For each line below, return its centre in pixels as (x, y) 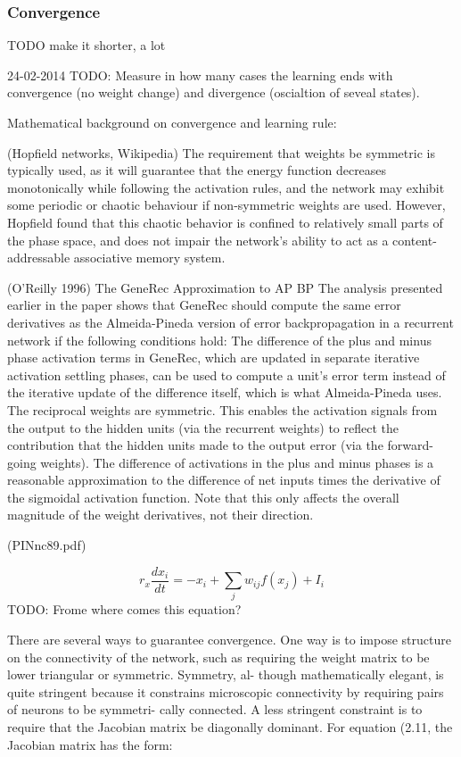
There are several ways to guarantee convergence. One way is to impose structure (229, 640)
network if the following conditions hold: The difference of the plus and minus (219, 340)
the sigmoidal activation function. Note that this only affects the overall (203, 497)
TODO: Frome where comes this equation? (124, 609)
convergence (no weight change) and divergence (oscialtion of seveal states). (214, 92)
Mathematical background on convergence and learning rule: (172, 122)
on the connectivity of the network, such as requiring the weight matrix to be (218, 657)
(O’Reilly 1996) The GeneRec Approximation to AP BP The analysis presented (225, 287)
